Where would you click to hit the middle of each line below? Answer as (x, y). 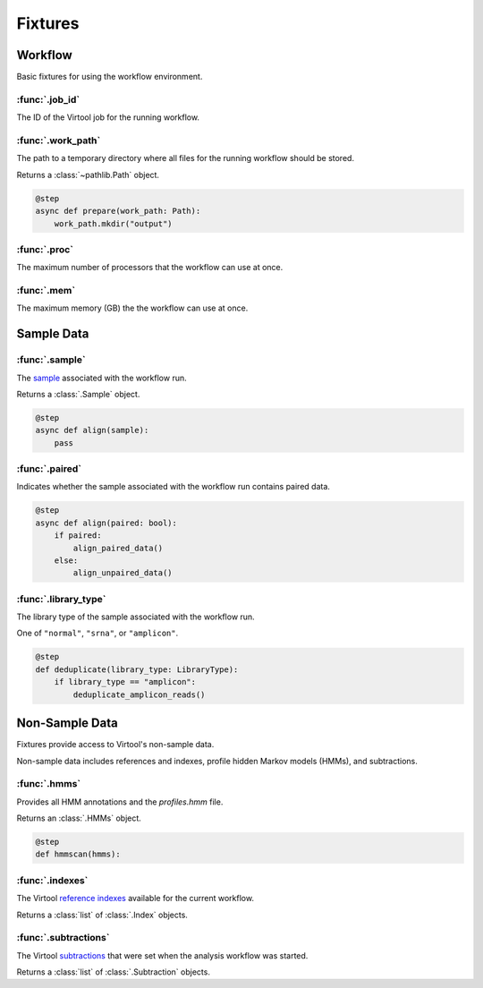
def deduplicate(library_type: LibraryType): (137, 669)
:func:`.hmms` (49, 784)
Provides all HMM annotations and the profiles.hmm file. (120, 802)
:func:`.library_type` (61, 599)
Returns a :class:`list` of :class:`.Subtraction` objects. (113, 972)
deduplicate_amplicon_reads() (139, 694)
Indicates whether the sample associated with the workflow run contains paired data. (174, 487)
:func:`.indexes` (52, 880)
